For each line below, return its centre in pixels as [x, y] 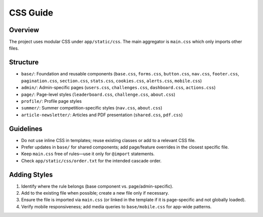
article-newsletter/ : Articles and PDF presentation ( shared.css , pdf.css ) [102, 115]
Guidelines [26, 129]
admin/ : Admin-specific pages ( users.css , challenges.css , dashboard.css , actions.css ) [119, 88]
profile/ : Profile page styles [52, 101]
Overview [24, 30]
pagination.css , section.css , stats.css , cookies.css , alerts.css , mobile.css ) [112, 81]
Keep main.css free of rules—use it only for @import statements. [88, 154]
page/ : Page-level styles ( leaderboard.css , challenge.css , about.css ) [98, 94]
